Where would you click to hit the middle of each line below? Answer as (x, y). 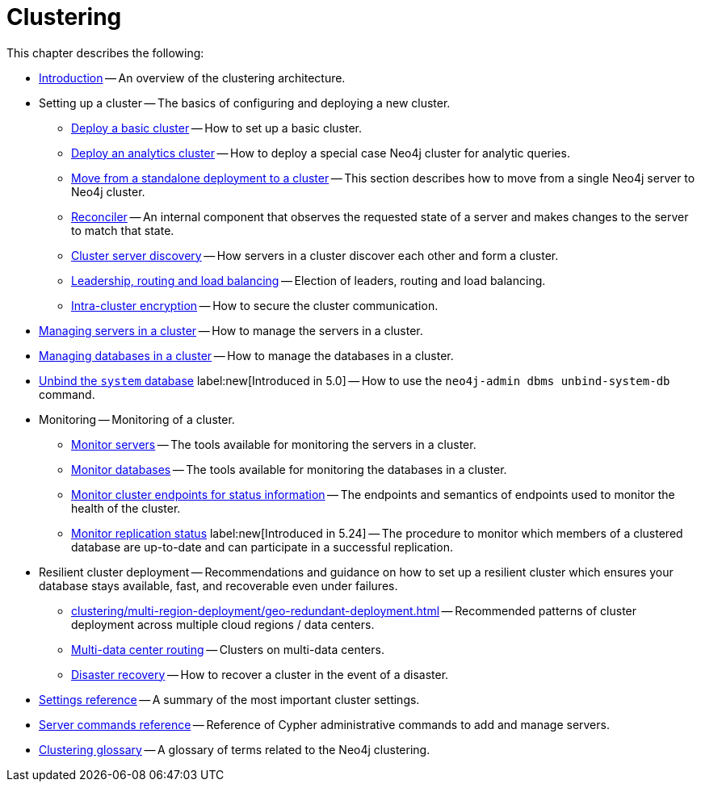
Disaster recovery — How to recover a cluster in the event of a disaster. (260, 674)
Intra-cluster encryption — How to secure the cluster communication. (255, 305)
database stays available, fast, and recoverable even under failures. (218, 585)
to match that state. (123, 230)
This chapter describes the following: (105, 52)
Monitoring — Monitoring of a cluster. (137, 419)
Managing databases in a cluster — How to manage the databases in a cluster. (246, 355)
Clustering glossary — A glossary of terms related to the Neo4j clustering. (235, 749)
